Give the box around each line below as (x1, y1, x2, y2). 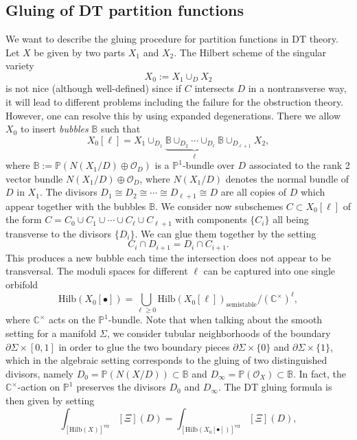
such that (100, 121, 141, 136)
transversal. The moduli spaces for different (5, 264, 188, 278)
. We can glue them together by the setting (135, 226, 316, 240)
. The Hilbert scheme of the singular (174, 45, 327, 59)
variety (5, 58, 34, 73)
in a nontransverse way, (248, 81, 347, 95)
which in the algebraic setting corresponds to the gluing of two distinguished (5, 353, 327, 367)
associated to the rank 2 (249, 158, 350, 172)
